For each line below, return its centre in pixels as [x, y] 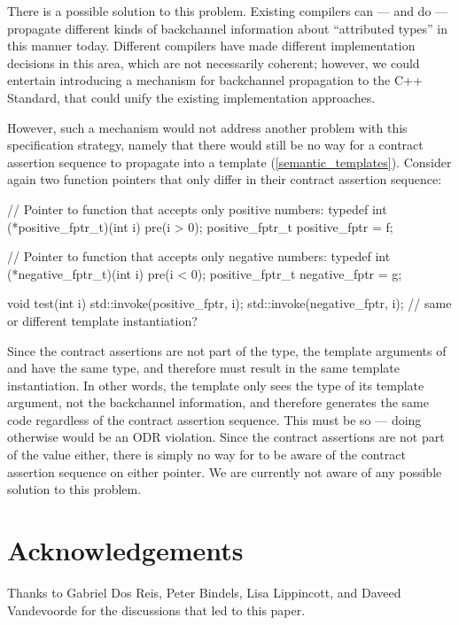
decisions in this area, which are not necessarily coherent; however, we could [214, 62]
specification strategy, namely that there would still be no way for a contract [215, 145]
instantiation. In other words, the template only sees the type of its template [216, 385]
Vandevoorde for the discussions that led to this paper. [156, 610]
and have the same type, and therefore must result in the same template [203, 368]
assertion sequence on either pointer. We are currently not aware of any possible [225, 471]
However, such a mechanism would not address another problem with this [207, 127]
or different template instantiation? [102, 320]
